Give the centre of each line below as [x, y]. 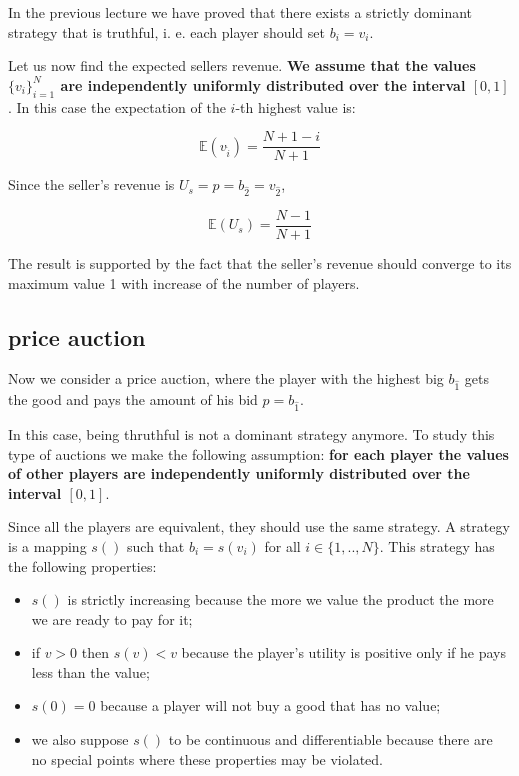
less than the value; [90, 671]
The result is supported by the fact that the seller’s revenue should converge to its [260, 263]
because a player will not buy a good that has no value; [270, 705]
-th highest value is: [295, 106]
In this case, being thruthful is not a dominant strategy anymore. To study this [251, 433]
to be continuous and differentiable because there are [330, 739]
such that [156, 545]
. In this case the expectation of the [117, 106]
